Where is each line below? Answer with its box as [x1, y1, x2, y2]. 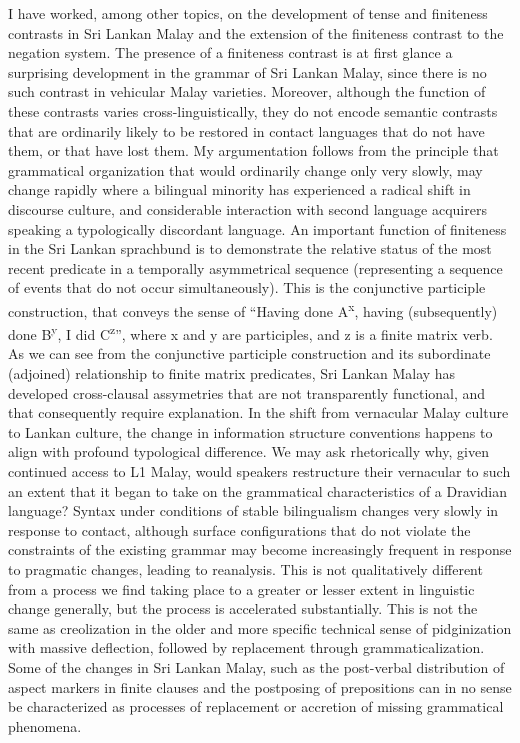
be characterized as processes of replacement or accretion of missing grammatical [8, 696, 504, 717]
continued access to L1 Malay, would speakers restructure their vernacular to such [8, 460, 511, 481]
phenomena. [8, 715, 82, 736]
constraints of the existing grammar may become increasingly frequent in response [8, 539, 512, 560]
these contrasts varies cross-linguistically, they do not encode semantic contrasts [8, 100, 498, 121]
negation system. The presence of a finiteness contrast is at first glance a [8, 42, 453, 63]
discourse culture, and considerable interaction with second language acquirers [8, 198, 487, 219]
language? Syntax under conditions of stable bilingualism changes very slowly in [8, 500, 499, 521]
